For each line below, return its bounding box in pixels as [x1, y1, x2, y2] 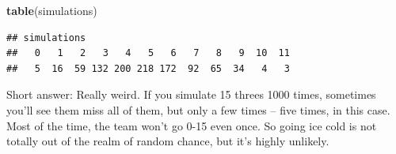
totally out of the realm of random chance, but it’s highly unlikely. [6, 133, 329, 149]
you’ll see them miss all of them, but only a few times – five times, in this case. [6, 101, 390, 118]
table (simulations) [6, 2, 97, 18]
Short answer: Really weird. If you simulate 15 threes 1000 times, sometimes [6, 86, 376, 103]
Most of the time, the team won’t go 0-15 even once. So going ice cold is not [6, 117, 377, 133]
